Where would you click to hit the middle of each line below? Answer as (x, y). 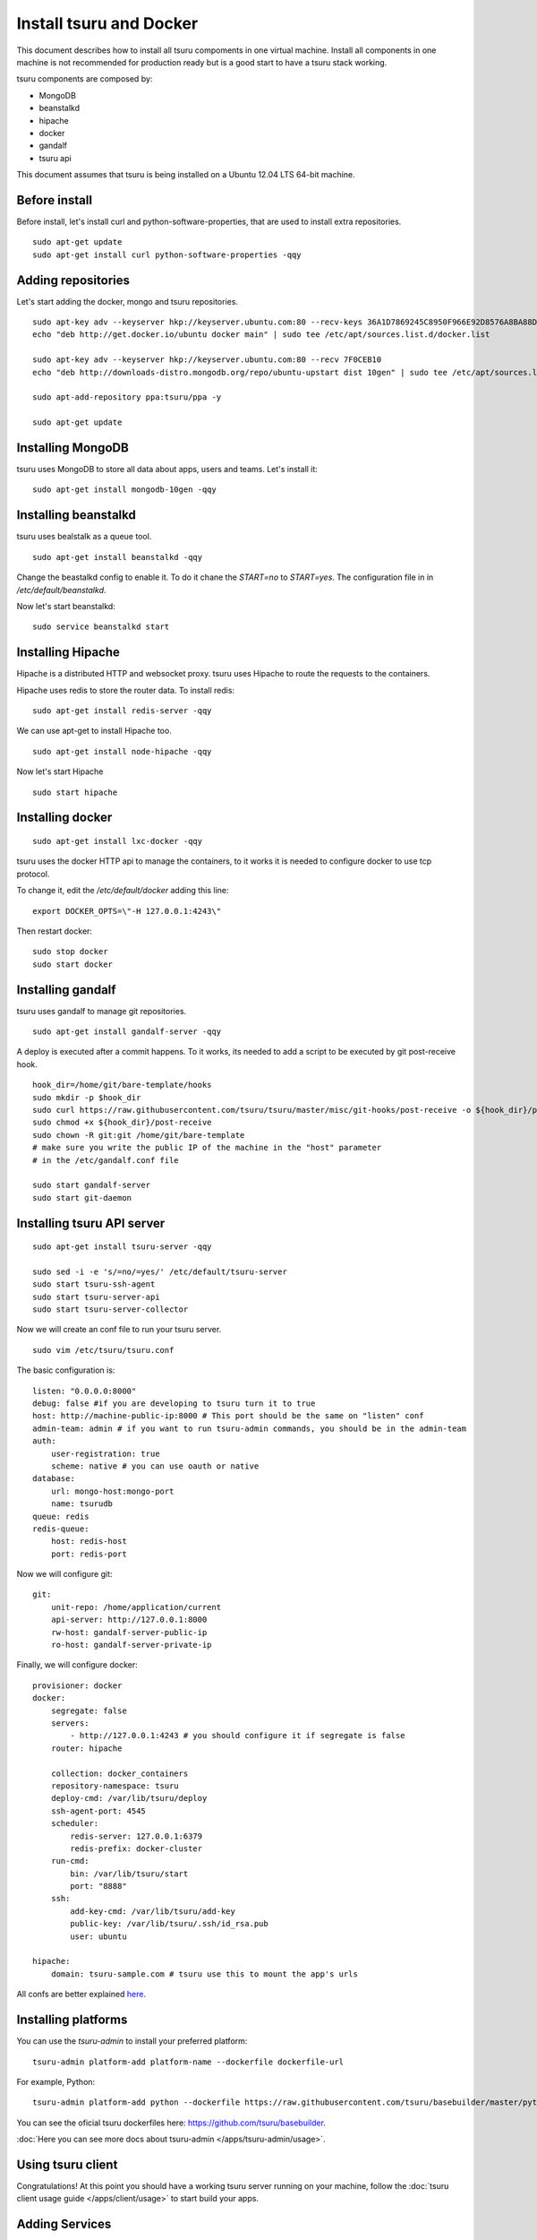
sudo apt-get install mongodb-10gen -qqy (124, 490)
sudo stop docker (70, 952)
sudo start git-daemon (82, 1198)
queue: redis (61, 1516)
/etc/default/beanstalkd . (61, 590)
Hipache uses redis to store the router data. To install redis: (126, 690)
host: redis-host (89, 1542)
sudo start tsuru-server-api (96, 1297)
